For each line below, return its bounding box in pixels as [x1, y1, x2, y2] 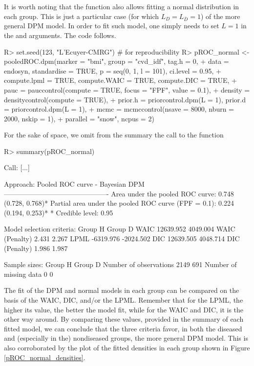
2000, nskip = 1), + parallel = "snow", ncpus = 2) [4, 113, 154, 123]
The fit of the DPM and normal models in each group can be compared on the [4, 285, 239, 295]
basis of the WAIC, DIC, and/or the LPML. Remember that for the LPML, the [4, 295, 243, 305]
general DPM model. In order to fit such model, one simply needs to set [4, 20, 219, 31]
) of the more [200, 11, 240, 21]
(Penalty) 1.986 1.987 [4, 243, 68, 253]
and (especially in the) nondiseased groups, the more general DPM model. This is [4, 333, 248, 343]
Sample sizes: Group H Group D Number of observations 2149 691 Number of [4, 259, 237, 270]
